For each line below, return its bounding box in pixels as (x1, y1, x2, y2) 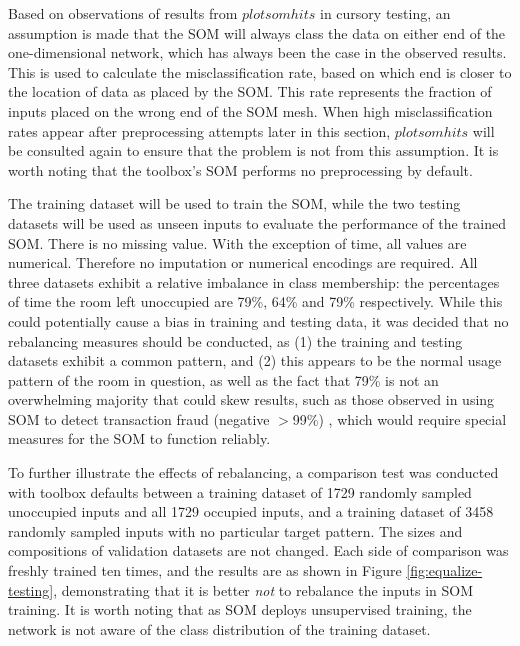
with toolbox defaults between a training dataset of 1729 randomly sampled (8, 481, 472, 502)
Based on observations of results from (8, 3, 238, 23)
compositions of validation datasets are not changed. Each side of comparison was (8, 540, 509, 561)
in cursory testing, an (320, 3, 451, 23)
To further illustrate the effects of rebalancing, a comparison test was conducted (8, 462, 499, 483)
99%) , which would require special (292, 408, 507, 429)
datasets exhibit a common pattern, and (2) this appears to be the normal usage (8, 350, 502, 371)
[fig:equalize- (406, 560, 483, 581)
